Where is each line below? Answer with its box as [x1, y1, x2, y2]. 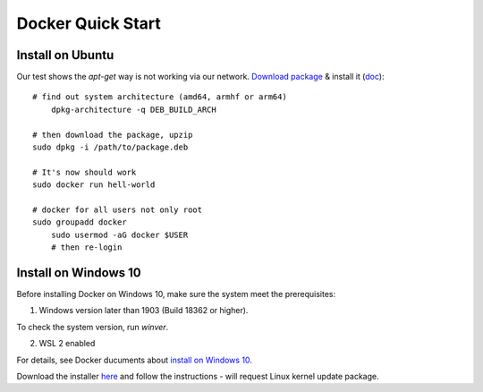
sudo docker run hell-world [32, 180, 156, 190]
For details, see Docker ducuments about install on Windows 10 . [16, 354, 252, 365]
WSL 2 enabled [38, 338, 96, 349]
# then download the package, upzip [32, 130, 193, 140]
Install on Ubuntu [16, 47, 114, 63]
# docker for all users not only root [32, 204, 203, 215]
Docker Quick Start [16, 13, 161, 33]
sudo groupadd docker [32, 217, 127, 227]
